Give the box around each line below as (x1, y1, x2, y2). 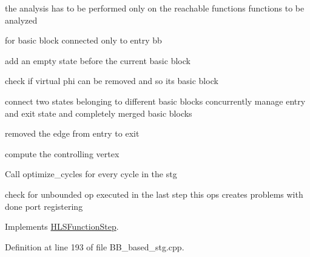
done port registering (5, 200, 83, 212)
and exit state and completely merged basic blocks (5, 106, 192, 119)
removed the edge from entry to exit (5, 127, 140, 140)
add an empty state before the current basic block (5, 54, 190, 67)
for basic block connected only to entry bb (5, 34, 162, 47)
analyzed (5, 13, 38, 26)
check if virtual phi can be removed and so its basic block (5, 74, 218, 87)
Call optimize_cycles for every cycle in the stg (5, 168, 177, 180)
